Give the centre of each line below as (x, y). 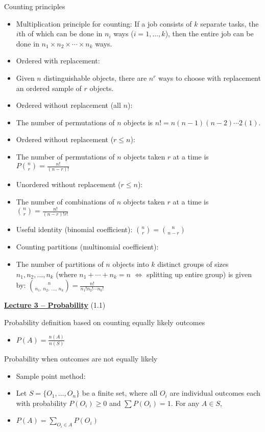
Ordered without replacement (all (68, 105)
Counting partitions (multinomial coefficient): (87, 247)
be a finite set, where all (120, 393)
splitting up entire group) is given (199, 274)
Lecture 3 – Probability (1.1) (55, 305)
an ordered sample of (49, 88)
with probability (41, 403)
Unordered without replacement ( (68, 184)
